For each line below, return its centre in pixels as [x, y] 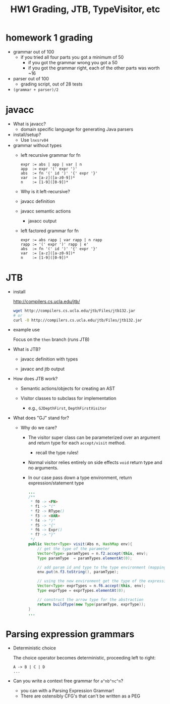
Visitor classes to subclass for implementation [68, 399]
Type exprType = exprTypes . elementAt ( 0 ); [81, 591]
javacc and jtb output [43, 369]
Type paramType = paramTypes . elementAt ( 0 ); [85, 558]
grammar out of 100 [34, 52]
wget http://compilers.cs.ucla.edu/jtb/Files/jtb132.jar [74, 311]
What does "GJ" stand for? [41, 418]
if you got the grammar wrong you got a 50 [73, 62]
